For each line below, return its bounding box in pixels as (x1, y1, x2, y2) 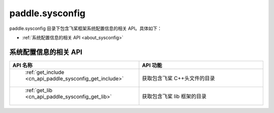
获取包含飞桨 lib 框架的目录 (142, 93, 207, 100)
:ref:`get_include (25, 68, 64, 76)
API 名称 (12, 61, 33, 68)
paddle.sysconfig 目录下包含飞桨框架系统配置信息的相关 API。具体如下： (9, 25, 162, 31)
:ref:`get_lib (25, 87, 53, 94)
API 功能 (142, 61, 162, 68)
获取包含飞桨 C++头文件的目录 (142, 74, 215, 82)
